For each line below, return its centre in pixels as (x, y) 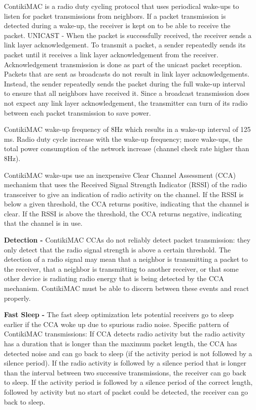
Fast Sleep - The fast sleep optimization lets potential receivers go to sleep (119, 314)
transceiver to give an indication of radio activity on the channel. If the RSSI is (124, 194)
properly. (18, 298)
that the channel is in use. (43, 223)
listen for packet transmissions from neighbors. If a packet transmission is (115, 16)
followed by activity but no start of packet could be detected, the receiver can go (126, 391)
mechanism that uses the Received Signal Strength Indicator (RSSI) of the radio (126, 184)
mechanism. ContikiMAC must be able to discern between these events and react (127, 288)
